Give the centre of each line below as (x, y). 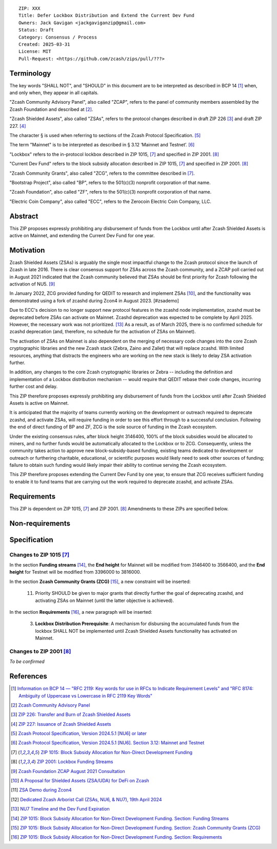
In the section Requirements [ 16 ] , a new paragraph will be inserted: (81, 612)
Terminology (30, 73)
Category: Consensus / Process (58, 37)
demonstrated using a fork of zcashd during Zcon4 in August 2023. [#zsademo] (94, 300)
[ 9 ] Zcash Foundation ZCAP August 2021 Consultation (68, 771)
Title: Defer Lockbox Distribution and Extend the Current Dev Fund (106, 16)
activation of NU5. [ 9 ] (32, 284)
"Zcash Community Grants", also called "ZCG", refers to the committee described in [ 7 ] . (102, 173)
